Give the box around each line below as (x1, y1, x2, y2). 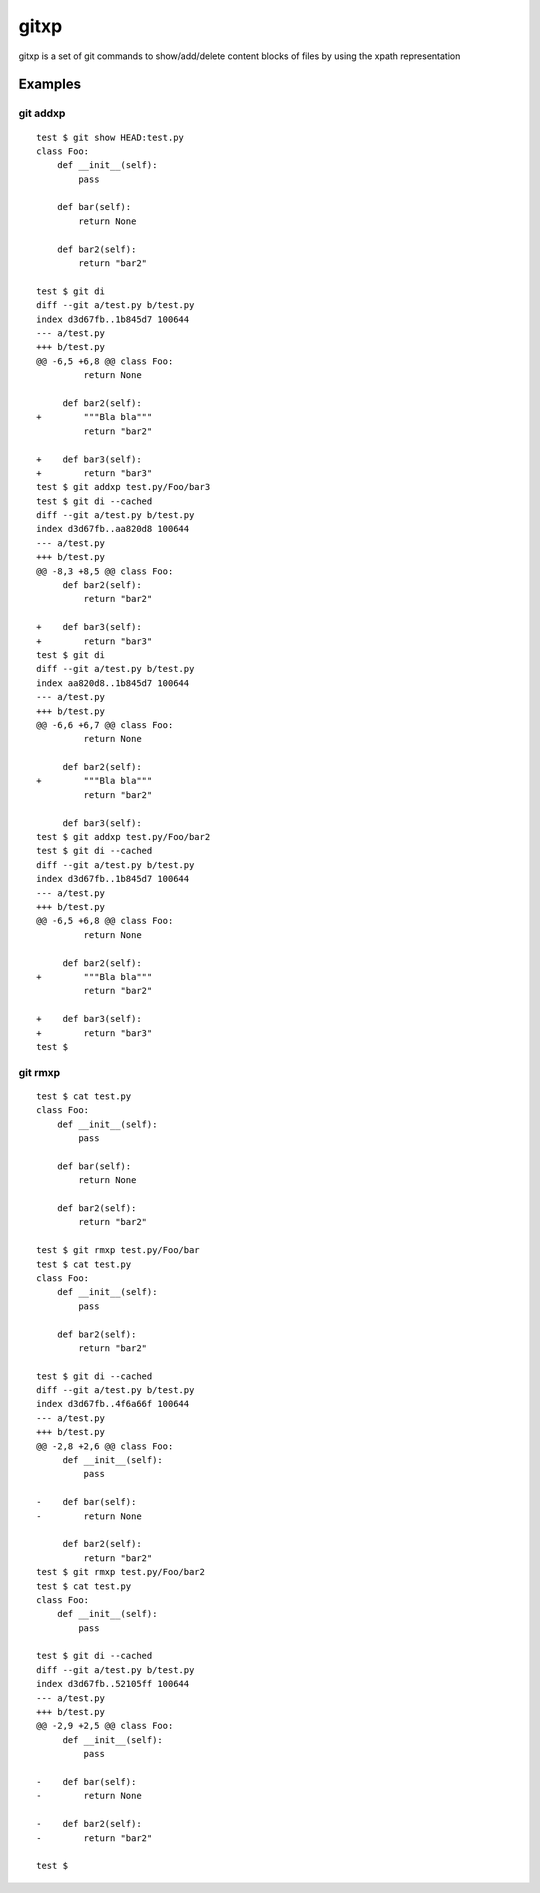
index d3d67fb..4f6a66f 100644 (36, 1398, 190, 1410)
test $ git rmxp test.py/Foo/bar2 (36, 1566, 205, 1578)
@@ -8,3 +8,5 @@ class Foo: (36, 565, 174, 577)
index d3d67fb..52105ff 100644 (36, 1678, 190, 1690)
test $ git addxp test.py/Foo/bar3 (36, 481, 211, 493)
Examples (18, 76, 82, 93)
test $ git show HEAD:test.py (36, 131, 185, 143)
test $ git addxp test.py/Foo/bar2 (36, 831, 211, 843)
